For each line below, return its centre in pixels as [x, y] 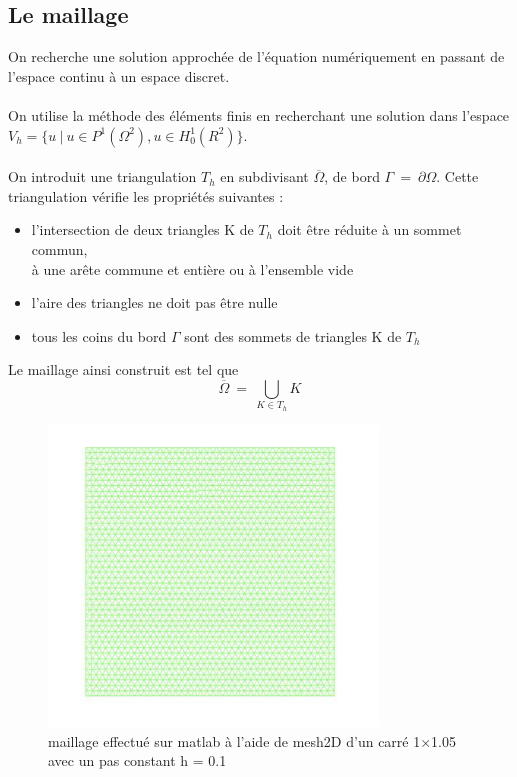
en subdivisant [264, 176]
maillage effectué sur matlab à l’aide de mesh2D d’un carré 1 [234, 740]
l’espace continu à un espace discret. [119, 75]
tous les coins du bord [99, 335]
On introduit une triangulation [102, 176]
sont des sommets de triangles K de [293, 335]
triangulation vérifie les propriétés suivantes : [146, 195]
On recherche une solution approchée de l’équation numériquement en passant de [256, 56]
